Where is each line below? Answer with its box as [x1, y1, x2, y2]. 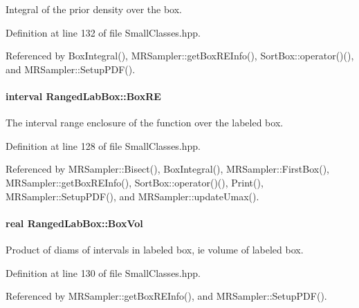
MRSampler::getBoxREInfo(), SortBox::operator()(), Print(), [6, 175, 264, 189]
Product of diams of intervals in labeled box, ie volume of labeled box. [6, 242, 304, 256]
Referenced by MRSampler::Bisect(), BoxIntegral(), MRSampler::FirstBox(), [6, 162, 330, 176]
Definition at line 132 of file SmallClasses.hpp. [6, 25, 201, 39]
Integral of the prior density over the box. [6, 2, 182, 16]
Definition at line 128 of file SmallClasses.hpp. [6, 138, 201, 153]
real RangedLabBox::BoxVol [6, 215, 143, 230]
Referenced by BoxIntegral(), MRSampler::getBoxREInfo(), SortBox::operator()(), [6, 48, 354, 63]
